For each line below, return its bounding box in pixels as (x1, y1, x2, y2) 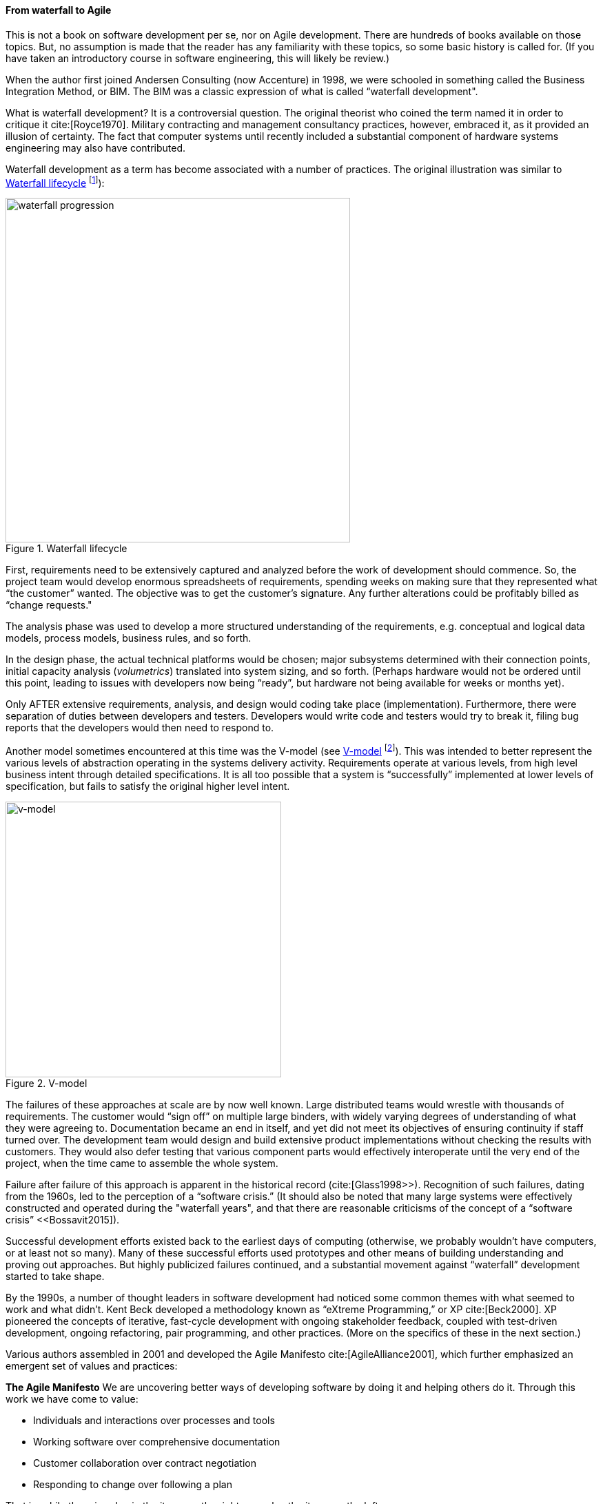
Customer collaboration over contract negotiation (33, 1456, 256, 1469)
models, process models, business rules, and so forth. (6, 632, 252, 644)
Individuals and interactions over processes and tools (33, 1414, 275, 1426)
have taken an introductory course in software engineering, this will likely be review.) (6, 52, 390, 64)
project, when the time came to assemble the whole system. (6, 1157, 278, 1169)
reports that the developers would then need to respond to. (6, 722, 274, 734)
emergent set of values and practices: (6, 1359, 178, 1372)
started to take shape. (6, 1270, 105, 1282)
